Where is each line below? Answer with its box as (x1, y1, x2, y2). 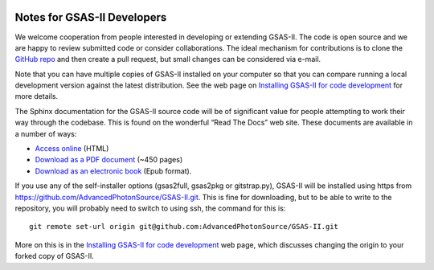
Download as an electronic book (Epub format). (35, 166, 192, 176)
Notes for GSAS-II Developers (14, 10, 167, 24)
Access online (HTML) (35, 144, 109, 153)
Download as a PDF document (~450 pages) (35, 155, 183, 165)
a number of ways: (14, 129, 77, 138)
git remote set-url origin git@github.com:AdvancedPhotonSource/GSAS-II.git (29, 222, 339, 231)
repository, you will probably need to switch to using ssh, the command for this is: (14, 203, 286, 213)
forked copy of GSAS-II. (14, 252, 94, 261)
